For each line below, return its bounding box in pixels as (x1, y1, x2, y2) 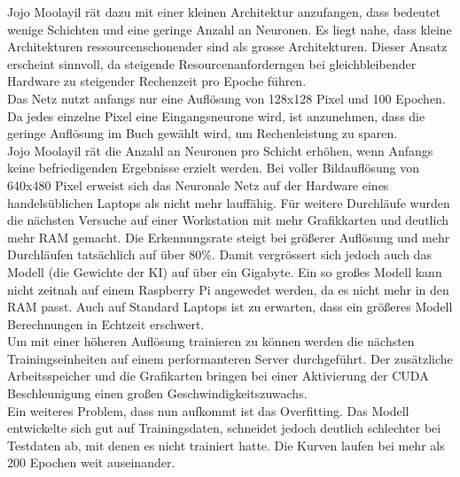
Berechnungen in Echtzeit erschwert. (7, 314, 205, 333)
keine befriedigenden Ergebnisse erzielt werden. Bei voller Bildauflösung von (7, 158, 419, 177)
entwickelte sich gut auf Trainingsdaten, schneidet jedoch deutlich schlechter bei (7, 419, 441, 437)
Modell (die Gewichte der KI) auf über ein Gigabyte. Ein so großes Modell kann (7, 262, 442, 281)
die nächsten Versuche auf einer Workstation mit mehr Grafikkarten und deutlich (7, 211, 448, 229)
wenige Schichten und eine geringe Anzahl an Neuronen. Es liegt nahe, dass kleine (7, 19, 452, 38)
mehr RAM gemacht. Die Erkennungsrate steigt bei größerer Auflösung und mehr (7, 227, 450, 246)
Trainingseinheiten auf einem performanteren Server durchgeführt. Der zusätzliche (7, 349, 453, 367)
